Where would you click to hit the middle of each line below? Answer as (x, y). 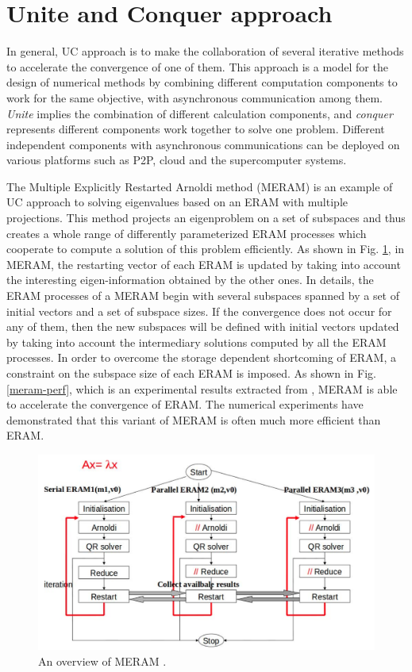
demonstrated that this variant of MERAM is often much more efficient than (194, 419)
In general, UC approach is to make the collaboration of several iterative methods (205, 51)
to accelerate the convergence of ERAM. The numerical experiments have (185, 404)
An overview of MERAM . (102, 660)
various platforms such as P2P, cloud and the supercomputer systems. (177, 160)
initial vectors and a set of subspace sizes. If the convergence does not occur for (199, 311)
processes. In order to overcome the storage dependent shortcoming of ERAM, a (201, 357)
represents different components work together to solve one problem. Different (196, 129)
